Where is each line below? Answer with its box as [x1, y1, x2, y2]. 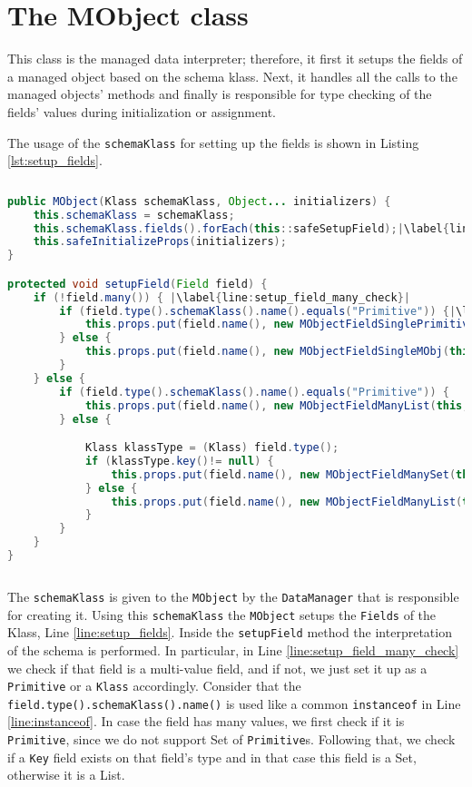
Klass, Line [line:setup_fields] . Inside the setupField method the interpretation [7, 623, 452, 642]
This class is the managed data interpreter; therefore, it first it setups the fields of [7, 49, 463, 68]
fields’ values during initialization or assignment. [7, 102, 276, 121]
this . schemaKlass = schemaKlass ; [33, 208, 235, 221]
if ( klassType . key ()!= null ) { [84, 454, 274, 467]
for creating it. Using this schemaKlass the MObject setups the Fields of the [7, 605, 437, 624]
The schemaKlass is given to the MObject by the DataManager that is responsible [7, 586, 459, 605]
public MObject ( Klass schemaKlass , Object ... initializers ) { [7, 194, 391, 208]
